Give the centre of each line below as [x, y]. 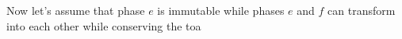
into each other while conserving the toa [104, 25]
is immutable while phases [221, 10]
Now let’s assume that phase [76, 10]
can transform [362, 10]
